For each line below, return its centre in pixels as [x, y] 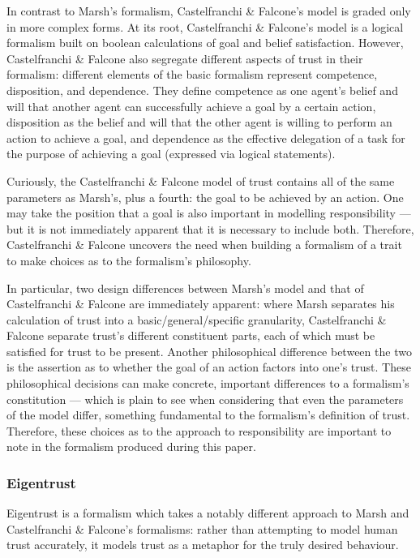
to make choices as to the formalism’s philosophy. [129, 260]
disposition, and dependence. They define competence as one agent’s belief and [202, 90]
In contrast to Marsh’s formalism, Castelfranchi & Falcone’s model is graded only [209, 11]
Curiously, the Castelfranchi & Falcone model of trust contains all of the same [201, 180]
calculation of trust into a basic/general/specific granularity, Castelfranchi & [197, 319]
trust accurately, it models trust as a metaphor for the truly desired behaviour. [203, 545]
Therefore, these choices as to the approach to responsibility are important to [199, 430]
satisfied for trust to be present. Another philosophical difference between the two [209, 351]
